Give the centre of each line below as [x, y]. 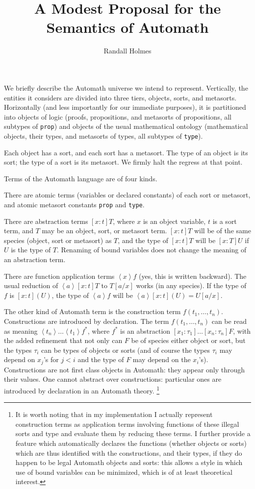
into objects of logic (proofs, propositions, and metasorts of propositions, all [118, 116]
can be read [229, 321]
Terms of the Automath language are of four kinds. [81, 178]
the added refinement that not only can [63, 340]
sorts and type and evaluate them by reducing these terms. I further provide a [133, 433]
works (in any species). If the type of [191, 285]
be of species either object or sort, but [188, 340]
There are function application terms [59, 276]
